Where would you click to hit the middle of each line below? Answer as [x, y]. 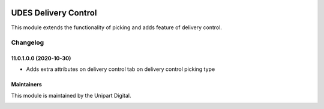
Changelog [28, 43]
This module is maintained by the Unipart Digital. [71, 95]
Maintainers [26, 85]
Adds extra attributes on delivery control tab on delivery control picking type [121, 69]
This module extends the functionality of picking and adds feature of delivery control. [116, 27]
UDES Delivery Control [54, 13]
